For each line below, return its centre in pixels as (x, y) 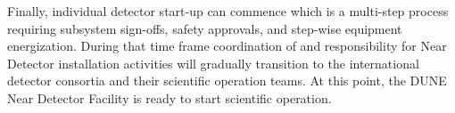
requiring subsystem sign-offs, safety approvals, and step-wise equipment (205, 28)
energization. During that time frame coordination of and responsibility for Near (227, 46)
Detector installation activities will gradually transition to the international (213, 63)
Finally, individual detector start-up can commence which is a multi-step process (228, 11)
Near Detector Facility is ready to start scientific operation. (170, 97)
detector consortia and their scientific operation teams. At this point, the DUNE (227, 81)
